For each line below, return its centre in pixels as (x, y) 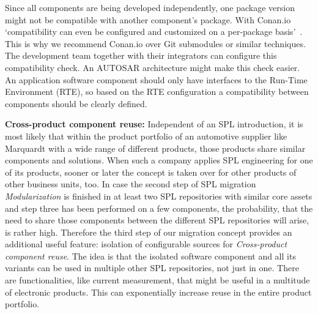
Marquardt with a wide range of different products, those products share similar (155, 148)
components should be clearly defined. (76, 103)
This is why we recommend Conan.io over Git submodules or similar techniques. (155, 43)
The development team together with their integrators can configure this (141, 55)
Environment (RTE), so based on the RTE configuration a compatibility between (157, 92)
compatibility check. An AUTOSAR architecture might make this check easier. (153, 67)
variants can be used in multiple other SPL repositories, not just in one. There (152, 268)
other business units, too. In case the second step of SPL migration (131, 184)
